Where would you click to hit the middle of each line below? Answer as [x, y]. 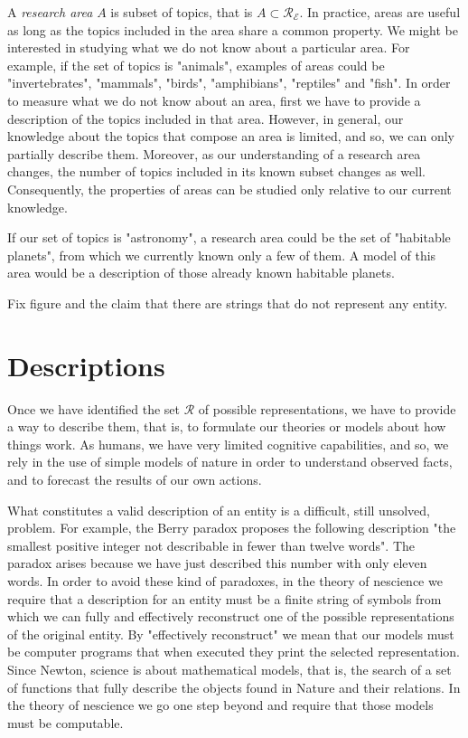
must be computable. [66, 722]
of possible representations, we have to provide [327, 408]
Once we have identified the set [94, 408]
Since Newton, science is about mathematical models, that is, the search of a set [229, 669]
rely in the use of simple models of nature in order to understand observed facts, [230, 462]
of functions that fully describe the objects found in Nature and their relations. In [234, 687]
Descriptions [86, 365]
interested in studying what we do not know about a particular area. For [209, 47]
